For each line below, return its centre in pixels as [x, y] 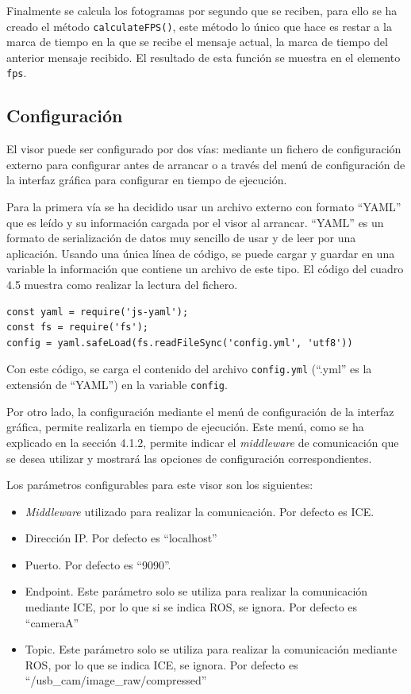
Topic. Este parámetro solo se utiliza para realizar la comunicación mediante [211, 649]
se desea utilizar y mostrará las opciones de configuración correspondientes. [189, 458]
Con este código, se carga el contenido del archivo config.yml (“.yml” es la [189, 369]
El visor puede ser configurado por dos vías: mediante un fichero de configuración [204, 149]
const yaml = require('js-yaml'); [98, 312]
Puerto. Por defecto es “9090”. [98, 564]
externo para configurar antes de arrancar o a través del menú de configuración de [206, 164]
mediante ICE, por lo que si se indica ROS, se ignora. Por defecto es [191, 607]
